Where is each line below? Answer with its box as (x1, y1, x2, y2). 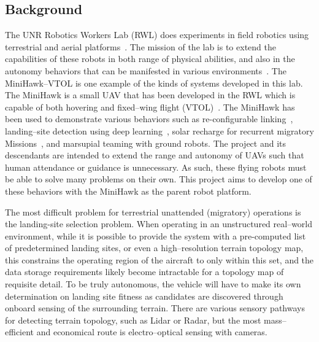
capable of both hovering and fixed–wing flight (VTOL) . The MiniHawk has (5, 100, 295, 113)
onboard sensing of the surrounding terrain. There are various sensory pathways (5, 301, 305, 314)
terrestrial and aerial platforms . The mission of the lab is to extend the (5, 40, 276, 53)
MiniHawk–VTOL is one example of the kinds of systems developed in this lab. (5, 76, 303, 89)
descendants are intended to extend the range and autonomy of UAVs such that (5, 149, 304, 161)
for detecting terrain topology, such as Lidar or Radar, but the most (5, 313, 261, 326)
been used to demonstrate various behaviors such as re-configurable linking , (5, 112, 293, 125)
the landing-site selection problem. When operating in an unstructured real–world (5, 217, 313, 230)
